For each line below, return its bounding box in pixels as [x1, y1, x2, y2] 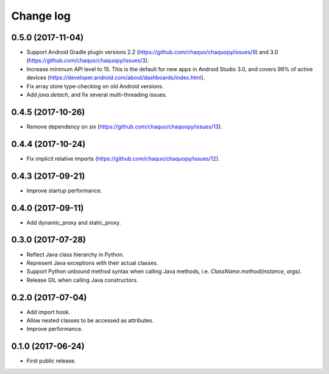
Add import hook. [26, 308, 71, 316]
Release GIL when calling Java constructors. [26, 276, 138, 283]
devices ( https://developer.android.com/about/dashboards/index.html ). [26, 74, 205, 82]
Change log [11, 9, 71, 23]
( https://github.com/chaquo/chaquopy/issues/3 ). [26, 57, 149, 64]
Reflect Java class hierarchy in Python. [26, 250, 124, 258]
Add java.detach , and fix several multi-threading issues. [26, 91, 168, 99]
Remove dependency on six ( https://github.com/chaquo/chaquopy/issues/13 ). [26, 122, 222, 130]
